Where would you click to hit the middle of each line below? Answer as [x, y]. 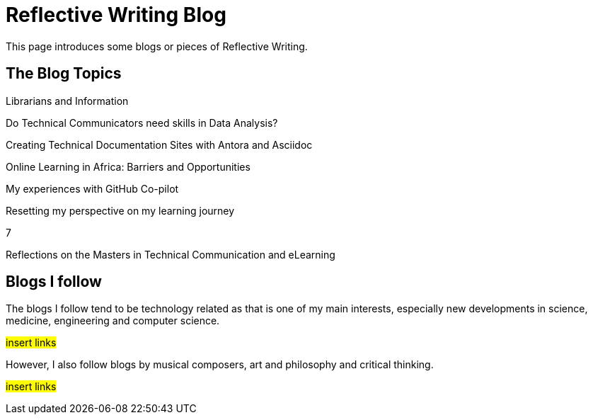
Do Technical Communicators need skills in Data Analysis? [142, 123]
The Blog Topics [64, 74]
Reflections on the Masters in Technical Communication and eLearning [171, 254]
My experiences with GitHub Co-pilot [92, 188]
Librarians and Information [67, 101]
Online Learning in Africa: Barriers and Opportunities [128, 166]
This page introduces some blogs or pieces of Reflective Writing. [157, 46]
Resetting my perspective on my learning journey [120, 210]
